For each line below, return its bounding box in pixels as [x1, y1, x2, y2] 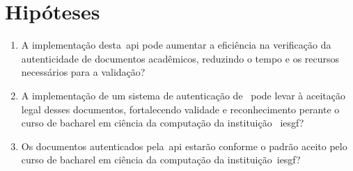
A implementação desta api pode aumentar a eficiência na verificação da [21, 38, 331, 52]
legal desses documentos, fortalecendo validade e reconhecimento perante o [21, 101, 340, 116]
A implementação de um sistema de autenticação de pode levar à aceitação [21, 88, 346, 102]
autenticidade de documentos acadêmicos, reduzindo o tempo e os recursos [21, 51, 340, 65]
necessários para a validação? [21, 65, 146, 79]
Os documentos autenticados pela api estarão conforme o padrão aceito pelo [21, 138, 347, 153]
